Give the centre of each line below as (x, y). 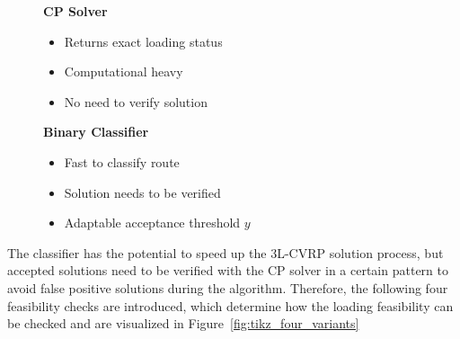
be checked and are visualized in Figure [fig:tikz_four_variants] (183, 323)
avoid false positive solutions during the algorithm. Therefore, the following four (228, 287)
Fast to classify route (122, 161)
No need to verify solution (136, 101)
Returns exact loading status (143, 41)
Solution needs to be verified (142, 192)
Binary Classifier (96, 132)
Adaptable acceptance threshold (152, 223)
